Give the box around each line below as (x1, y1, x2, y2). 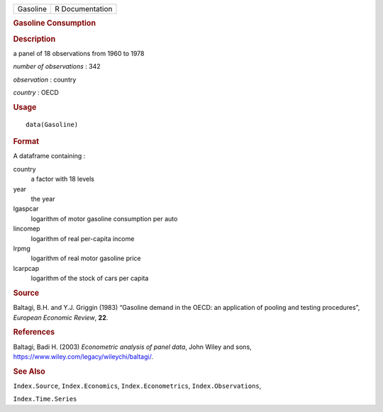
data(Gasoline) (26, 121, 79, 128)
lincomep (13, 224, 40, 233)
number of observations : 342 (13, 62, 101, 71)
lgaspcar (13, 204, 39, 213)
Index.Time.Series (13, 395, 77, 403)
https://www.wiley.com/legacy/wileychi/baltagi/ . (13, 352, 154, 361)
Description (13, 34, 56, 44)
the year (30, 194, 55, 203)
